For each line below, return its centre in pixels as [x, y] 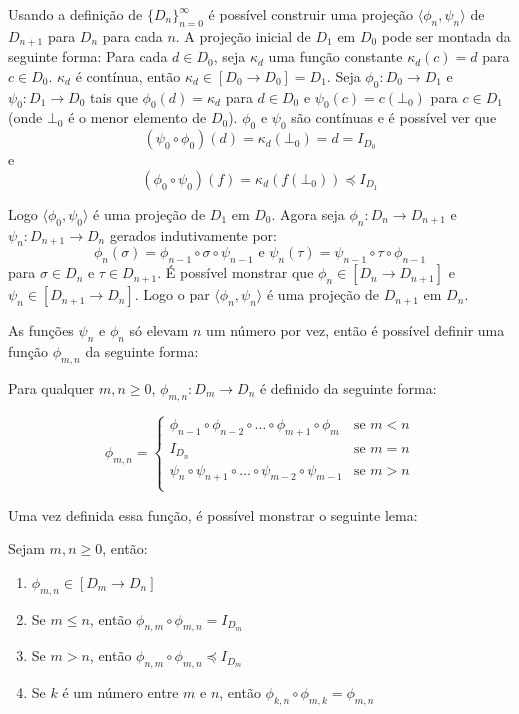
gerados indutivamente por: [193, 234]
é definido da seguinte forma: [348, 387]
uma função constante [335, 56]
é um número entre [120, 692]
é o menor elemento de [137, 117]
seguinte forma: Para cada [88, 56]
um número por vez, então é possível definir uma [355, 330]
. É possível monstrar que [235, 272]
